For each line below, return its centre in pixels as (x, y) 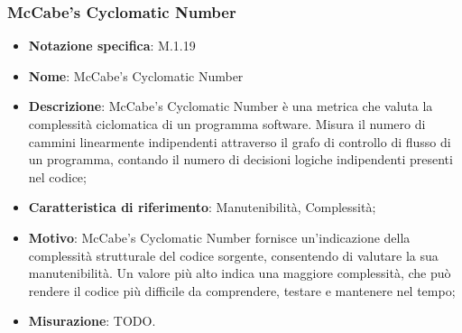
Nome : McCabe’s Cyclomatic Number (136, 75)
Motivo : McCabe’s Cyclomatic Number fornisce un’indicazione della (219, 237)
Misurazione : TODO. (92, 321)
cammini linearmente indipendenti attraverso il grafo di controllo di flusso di (240, 141)
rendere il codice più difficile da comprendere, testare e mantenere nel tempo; (242, 290)
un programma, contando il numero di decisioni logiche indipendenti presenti (240, 159)
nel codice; (57, 176)
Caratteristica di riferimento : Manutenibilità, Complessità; (202, 207)
